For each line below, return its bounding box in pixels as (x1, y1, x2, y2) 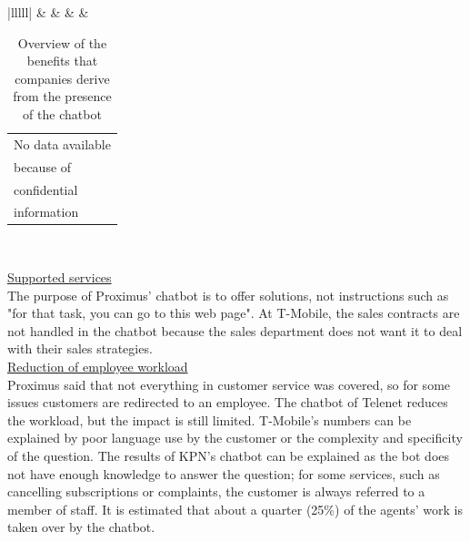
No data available (14, 134, 111, 153)
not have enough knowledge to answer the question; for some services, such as (7, 464, 440, 483)
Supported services (7, 268, 112, 287)
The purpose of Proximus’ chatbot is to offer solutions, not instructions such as (7, 285, 449, 304)
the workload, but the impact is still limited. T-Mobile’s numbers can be (7, 410, 412, 429)
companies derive (15, 68, 110, 87)
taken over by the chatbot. (7, 517, 155, 537)
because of (14, 157, 72, 176)
